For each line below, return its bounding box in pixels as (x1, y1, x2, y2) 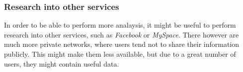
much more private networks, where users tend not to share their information (4, 39, 240, 49)
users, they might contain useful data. (4, 58, 119, 69)
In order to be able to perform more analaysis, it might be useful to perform (4, 20, 236, 30)
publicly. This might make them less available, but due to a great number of (4, 49, 236, 59)
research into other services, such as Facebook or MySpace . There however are (4, 29, 239, 39)
